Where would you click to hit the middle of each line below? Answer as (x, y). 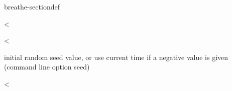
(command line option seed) (47, 67)
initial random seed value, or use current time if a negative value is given (116, 57)
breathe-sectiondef (32, 6)
